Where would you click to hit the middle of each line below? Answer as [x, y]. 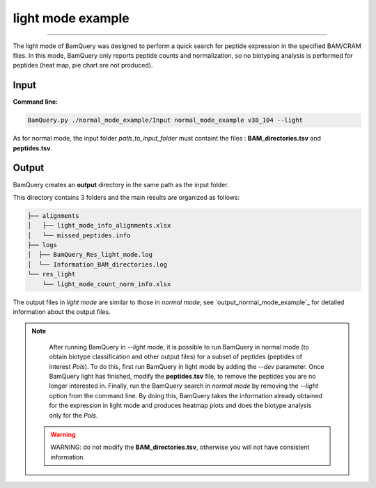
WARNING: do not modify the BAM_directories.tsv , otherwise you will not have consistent [180, 447]
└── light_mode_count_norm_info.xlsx [107, 284]
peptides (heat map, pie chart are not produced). [83, 65]
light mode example [71, 18]
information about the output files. [62, 312]
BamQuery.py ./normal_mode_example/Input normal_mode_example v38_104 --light [165, 120]
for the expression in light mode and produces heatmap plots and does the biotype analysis [180, 406]
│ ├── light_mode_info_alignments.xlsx [99, 226]
